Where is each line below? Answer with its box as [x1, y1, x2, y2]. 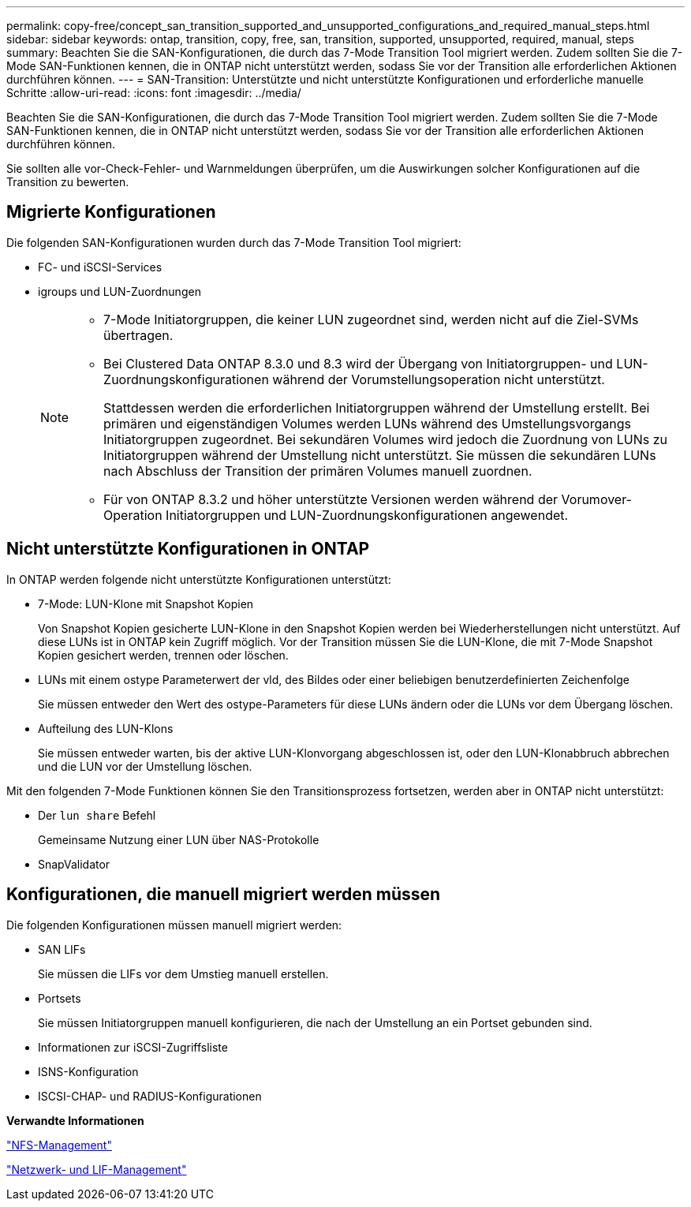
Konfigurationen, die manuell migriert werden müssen [6, 884, 441, 905]
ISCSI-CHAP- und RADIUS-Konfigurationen [38, 1089, 262, 1103]
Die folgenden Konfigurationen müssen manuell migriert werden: [6, 917, 342, 932]
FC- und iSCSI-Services [38, 260, 162, 274]
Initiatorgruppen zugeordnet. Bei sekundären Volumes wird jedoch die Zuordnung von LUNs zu [103, 431, 668, 447]
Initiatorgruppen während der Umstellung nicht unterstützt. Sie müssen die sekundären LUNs [103, 447, 656, 463]
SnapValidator [38, 857, 110, 871]
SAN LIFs [38, 942, 86, 956]
